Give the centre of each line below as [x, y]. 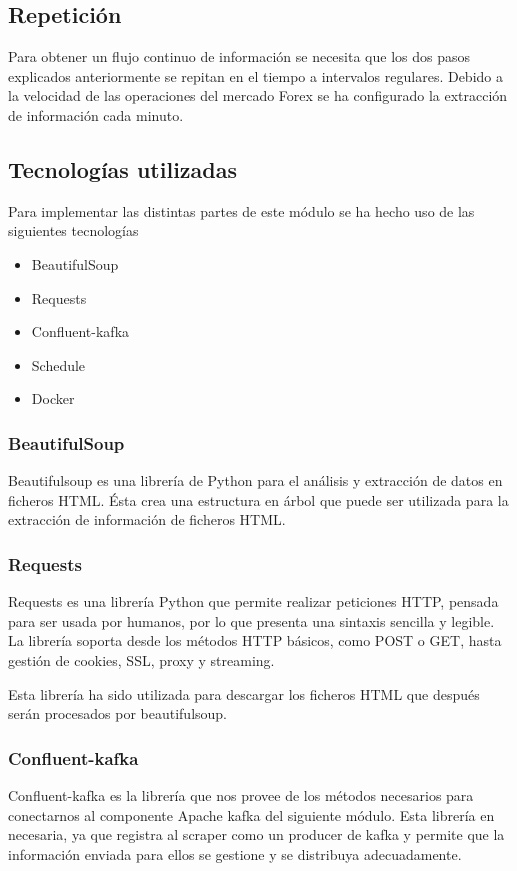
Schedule [58, 364]
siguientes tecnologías [73, 230]
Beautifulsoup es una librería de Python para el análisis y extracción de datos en [255, 480]
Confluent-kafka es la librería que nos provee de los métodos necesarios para [241, 794]
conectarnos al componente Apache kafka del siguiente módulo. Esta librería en [251, 814]
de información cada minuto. [96, 114]
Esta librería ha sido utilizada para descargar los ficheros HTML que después [244, 693]
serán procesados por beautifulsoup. [118, 713]
